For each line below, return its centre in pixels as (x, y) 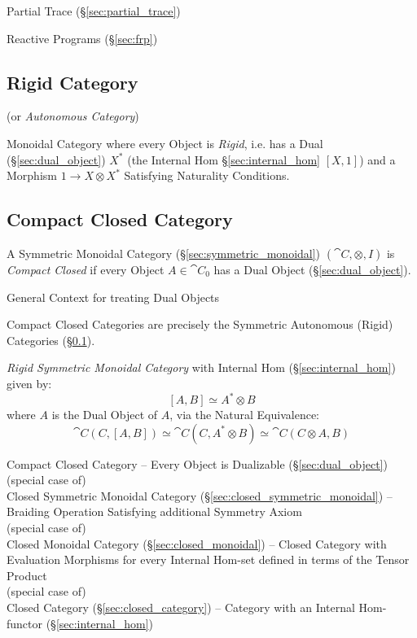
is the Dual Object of (105, 415)
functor (25, 623)
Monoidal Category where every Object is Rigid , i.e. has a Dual (165, 143)
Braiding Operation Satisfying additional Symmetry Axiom (154, 511)
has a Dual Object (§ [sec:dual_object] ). (312, 269)
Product (27, 575)
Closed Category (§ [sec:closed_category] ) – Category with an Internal (181, 607)
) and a (377, 159)
